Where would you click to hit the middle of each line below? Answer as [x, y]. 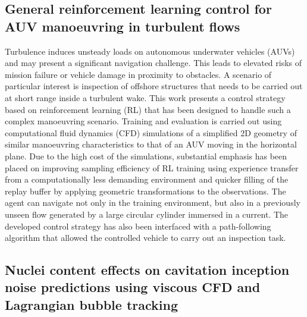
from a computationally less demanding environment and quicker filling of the [147, 179]
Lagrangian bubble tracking [91, 304]
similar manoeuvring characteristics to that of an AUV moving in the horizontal [151, 144]
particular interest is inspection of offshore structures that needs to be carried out [154, 86]
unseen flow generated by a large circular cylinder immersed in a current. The [147, 214]
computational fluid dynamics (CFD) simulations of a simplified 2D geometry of [151, 132]
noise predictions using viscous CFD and [133, 287]
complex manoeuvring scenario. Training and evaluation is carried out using [143, 121]
